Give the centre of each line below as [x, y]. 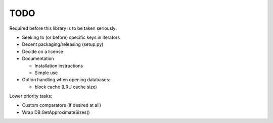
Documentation [38, 58]
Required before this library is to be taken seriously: [63, 28]
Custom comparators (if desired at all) [61, 105]
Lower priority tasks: [31, 96]
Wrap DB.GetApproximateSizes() [56, 112]
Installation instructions [59, 66]
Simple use [46, 73]
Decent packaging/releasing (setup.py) [63, 44]
